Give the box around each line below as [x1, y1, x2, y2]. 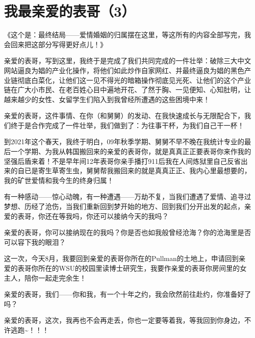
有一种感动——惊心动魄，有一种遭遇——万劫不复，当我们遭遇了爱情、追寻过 [4, 191, 251, 202]
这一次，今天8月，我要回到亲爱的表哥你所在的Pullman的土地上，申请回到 [4, 253, 239, 263]
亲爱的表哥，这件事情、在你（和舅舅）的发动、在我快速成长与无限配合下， [4, 110, 244, 121]
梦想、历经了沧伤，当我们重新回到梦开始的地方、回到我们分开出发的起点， [4, 201, 244, 211]
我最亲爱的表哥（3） [4, 1, 136, 21]
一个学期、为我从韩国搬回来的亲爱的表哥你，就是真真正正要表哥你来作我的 [10, 146, 251, 156]
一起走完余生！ [38, 272, 86, 283]
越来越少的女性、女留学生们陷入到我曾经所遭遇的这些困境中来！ [4, 94, 210, 104]
